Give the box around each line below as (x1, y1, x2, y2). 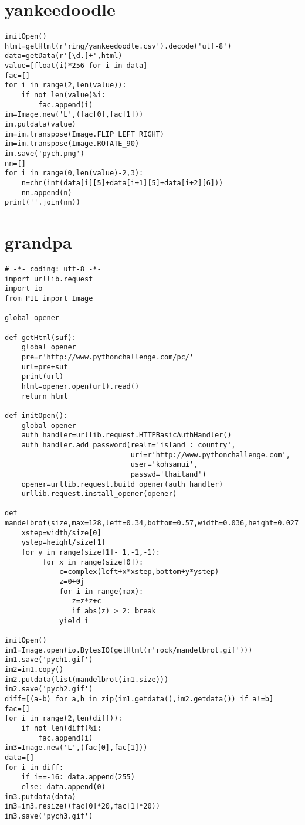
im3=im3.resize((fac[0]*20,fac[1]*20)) (5, 802, 160, 811)
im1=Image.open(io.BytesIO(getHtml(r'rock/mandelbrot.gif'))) (5, 646, 253, 654)
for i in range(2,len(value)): (5, 81, 127, 90)
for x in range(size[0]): (42, 558, 144, 566)
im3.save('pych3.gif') (5, 812, 93, 820)
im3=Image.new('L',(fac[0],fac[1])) (5, 743, 148, 752)
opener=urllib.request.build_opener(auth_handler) (21, 480, 223, 488)
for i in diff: (5, 763, 64, 772)
